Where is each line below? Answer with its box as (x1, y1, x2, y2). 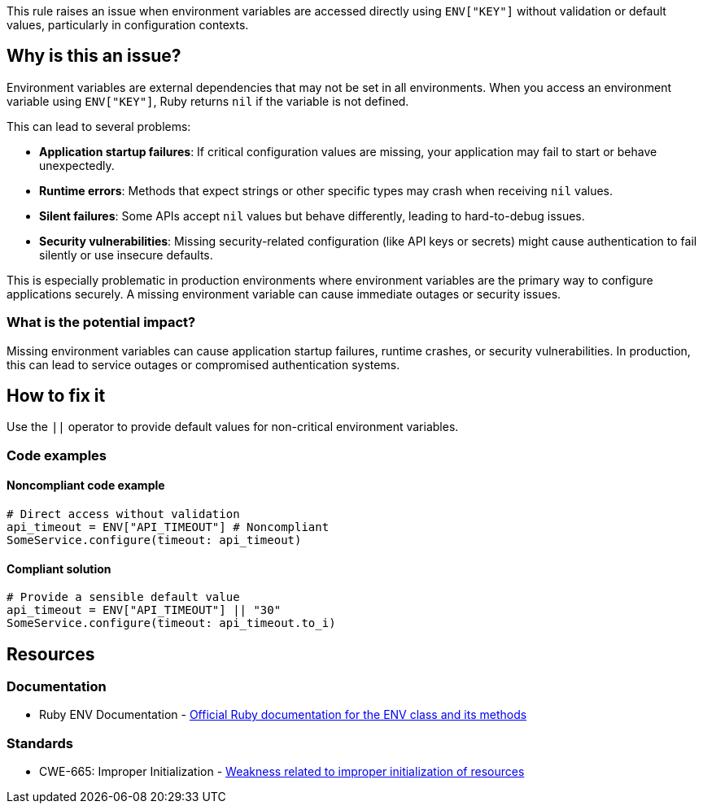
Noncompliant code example (7, 478, 165, 493)
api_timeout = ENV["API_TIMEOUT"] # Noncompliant (7, 520, 330, 534)
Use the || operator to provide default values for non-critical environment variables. (7, 420, 459, 434)
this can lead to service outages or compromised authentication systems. (7, 357, 400, 372)
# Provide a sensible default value (7, 590, 240, 604)
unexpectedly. (39, 158, 115, 172)
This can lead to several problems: (7, 119, 191, 133)
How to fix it (7, 385, 106, 407)
